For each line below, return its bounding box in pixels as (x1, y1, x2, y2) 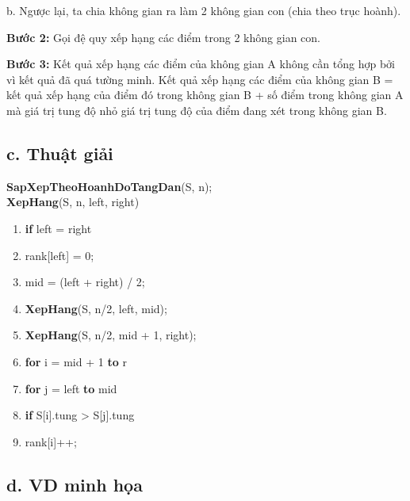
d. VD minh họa (6, 472, 143, 496)
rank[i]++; (25, 433, 77, 449)
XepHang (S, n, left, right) (6, 193, 140, 210)
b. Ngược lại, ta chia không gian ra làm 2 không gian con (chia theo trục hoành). (6, 2, 401, 18)
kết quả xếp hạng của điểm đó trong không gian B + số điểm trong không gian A (6, 86, 404, 103)
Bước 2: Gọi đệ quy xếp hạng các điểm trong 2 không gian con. (6, 29, 320, 45)
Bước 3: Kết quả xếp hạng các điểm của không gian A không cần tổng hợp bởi (6, 55, 395, 72)
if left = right (25, 220, 92, 236)
